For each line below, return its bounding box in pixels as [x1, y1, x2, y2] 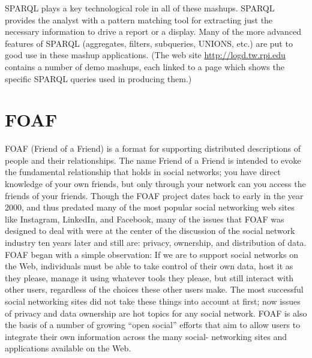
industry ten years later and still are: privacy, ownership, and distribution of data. [5, 236, 307, 249]
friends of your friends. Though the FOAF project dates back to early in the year [5, 189, 304, 201]
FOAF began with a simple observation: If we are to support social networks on [5, 248, 298, 260]
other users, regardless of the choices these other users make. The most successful [5, 283, 304, 296]
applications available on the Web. [5, 342, 131, 354]
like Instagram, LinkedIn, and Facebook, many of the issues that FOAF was [5, 212, 284, 225]
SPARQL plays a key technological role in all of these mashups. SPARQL [5, 2, 275, 14]
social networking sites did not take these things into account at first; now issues [5, 295, 301, 307]
